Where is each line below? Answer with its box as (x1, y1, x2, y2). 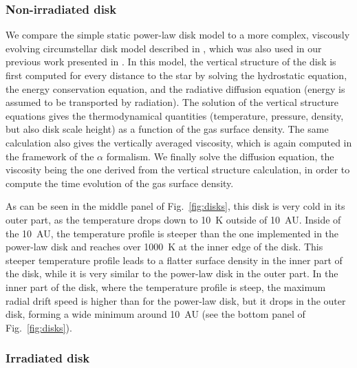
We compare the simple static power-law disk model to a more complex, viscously (6, 28, 350, 42)
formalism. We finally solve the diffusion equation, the (106, 149, 334, 163)
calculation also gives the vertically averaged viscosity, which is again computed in (6, 135, 352, 149)
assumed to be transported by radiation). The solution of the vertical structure (6, 95, 339, 109)
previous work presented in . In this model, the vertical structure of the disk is (6, 54, 336, 69)
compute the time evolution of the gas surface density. (6, 175, 234, 190)
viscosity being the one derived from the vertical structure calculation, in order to (6, 162, 350, 177)
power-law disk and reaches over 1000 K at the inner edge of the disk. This (6, 239, 323, 254)
